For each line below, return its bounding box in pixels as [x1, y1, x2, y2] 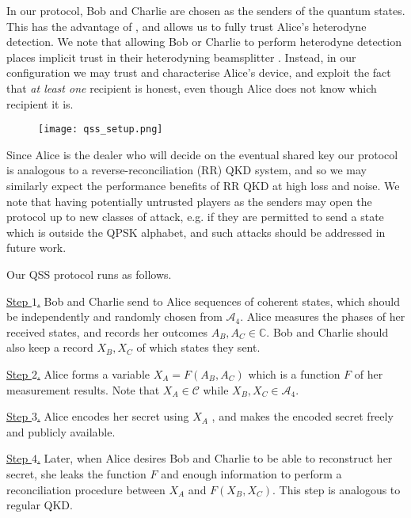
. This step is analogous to [272, 481, 401, 497]
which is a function [248, 365, 341, 382]
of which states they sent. [136, 339, 261, 356]
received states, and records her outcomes [6, 323, 207, 340]
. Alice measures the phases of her [240, 308, 405, 325]
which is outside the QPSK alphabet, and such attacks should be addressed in [6, 223, 386, 240]
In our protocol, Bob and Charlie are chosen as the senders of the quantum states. [6, 2, 405, 18]
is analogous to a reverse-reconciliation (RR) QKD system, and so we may [6, 162, 367, 178]
